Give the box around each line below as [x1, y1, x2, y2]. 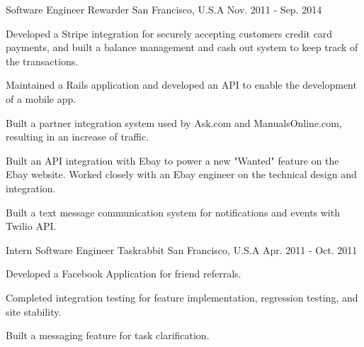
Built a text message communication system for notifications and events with [6, 204, 340, 219]
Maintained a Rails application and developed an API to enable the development [6, 77, 357, 92]
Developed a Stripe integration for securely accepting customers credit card [6, 26, 333, 40]
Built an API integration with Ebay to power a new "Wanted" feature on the [6, 153, 339, 167]
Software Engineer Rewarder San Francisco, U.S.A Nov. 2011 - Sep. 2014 [6, 2, 322, 16]
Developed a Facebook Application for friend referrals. [6, 266, 241, 281]
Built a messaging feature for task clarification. [6, 328, 210, 343]
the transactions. [6, 53, 79, 68]
